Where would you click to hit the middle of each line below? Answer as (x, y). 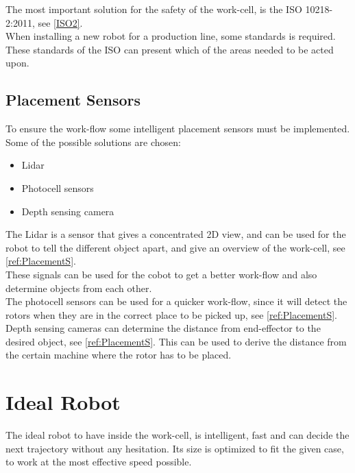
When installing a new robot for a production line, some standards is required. (171, 36)
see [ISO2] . (60, 22)
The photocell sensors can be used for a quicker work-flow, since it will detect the (176, 301)
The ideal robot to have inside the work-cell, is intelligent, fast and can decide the (177, 435)
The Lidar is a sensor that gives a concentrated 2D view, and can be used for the (176, 234)
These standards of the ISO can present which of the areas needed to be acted (170, 49)
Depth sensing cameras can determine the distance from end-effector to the (163, 328)
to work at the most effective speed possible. (99, 462)
